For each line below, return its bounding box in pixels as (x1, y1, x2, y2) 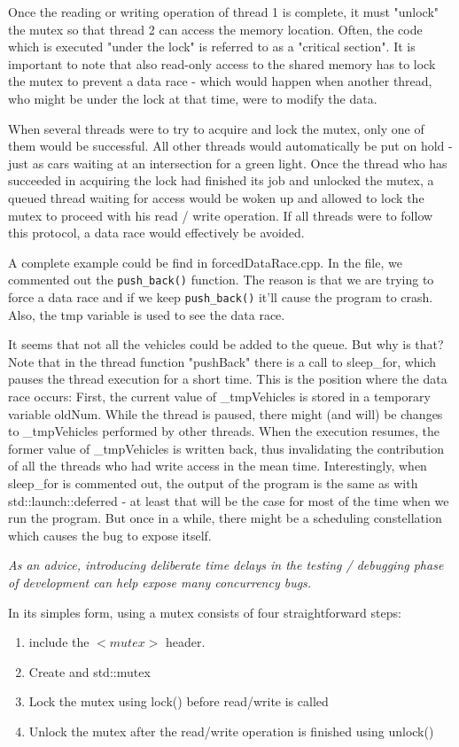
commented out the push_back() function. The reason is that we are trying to (8, 270, 434, 289)
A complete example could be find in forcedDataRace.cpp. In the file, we (8, 253, 402, 271)
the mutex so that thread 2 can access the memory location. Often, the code (8, 19, 423, 38)
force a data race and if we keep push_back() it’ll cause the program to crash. (8, 287, 433, 306)
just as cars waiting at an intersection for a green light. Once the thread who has (8, 153, 447, 172)
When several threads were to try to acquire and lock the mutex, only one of (8, 119, 424, 137)
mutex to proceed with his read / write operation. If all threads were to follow (8, 206, 433, 224)
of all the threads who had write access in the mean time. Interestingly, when (8, 456, 427, 475)
